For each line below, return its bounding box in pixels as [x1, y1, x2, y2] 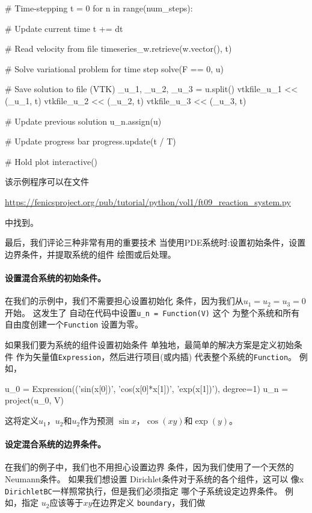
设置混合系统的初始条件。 [5, 271, 106, 284]
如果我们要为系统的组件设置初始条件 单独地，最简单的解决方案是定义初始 [5, 338, 294, 351]
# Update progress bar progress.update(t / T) [5, 135, 176, 148]
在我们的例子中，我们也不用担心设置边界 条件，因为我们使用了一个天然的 [5, 461, 294, 473]
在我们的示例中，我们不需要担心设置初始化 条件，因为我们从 [5, 294, 243, 307]
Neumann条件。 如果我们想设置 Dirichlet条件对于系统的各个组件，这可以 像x [5, 473, 304, 485]
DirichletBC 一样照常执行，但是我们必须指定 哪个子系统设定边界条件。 [5, 484, 283, 497]
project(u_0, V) [5, 394, 64, 406]
